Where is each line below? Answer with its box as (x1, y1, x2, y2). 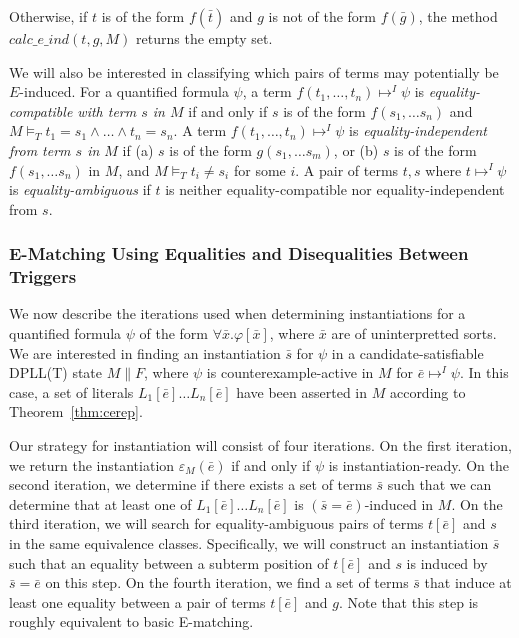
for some (233, 159, 286, 180)
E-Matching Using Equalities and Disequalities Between (9, 241, 469, 266)
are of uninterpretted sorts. (331, 323, 497, 344)
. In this (459, 362, 509, 383)
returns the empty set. (136, 28, 273, 48)
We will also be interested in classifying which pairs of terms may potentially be (9, 61, 499, 82)
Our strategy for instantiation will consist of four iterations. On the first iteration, (9, 435, 512, 456)
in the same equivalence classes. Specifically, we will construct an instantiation (9, 533, 489, 554)
